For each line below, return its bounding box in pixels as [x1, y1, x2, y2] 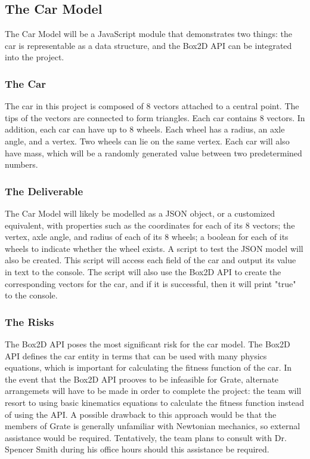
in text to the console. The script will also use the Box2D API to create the [5, 265, 281, 278]
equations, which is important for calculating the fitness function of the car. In [5, 361, 292, 374]
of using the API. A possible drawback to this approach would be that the [5, 408, 277, 420]
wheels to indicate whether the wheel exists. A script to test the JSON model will [5, 242, 303, 254]
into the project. [5, 51, 64, 63]
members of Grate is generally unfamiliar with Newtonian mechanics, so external [5, 420, 300, 432]
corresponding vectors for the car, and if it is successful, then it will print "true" [5, 277, 296, 289]
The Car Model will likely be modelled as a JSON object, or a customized [5, 207, 275, 219]
